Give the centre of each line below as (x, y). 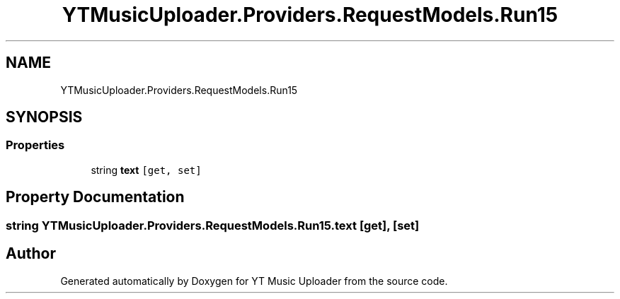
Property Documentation (95, 197)
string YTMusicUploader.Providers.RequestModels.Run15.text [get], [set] (213, 225)
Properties (35, 145)
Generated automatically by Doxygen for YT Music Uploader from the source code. (254, 281)
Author (31, 254)
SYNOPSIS (44, 117)
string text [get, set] (146, 170)
